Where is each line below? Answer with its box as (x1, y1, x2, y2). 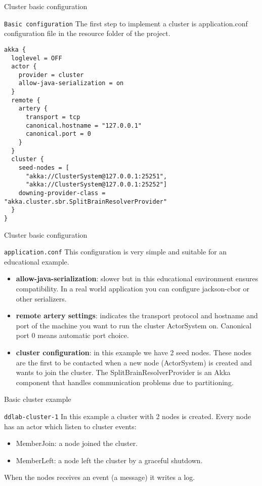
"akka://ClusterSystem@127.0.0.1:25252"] (25, 181, 167, 189)
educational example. (4, 256, 69, 267)
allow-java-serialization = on (18, 80, 124, 87)
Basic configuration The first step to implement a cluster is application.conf (4, 18, 248, 28)
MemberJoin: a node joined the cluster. (16, 438, 138, 448)
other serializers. (16, 293, 67, 304)
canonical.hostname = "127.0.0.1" (25, 122, 142, 129)
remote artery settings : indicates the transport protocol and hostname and (16, 310, 258, 321)
